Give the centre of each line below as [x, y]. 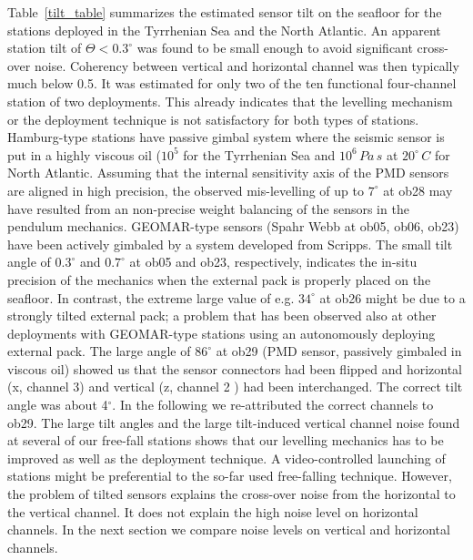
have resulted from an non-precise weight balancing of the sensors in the [208, 208]
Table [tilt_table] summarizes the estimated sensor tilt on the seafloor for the [225, 12]
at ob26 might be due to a [392, 297]
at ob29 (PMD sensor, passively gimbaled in [339, 351]
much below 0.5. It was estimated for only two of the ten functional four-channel [232, 83]
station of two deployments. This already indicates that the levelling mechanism [230, 101]
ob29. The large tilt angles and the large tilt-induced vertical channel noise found [234, 422]
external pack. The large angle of [99, 351]
